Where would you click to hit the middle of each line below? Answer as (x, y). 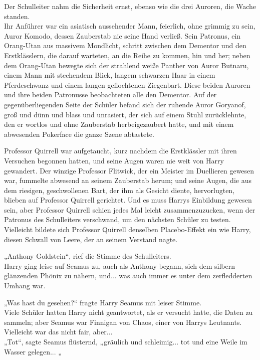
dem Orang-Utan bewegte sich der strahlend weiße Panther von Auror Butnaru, (126, 65)
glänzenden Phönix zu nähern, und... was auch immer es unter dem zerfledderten (128, 276)
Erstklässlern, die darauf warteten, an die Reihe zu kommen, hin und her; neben (127, 55)
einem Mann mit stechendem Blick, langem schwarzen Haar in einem (110, 75)
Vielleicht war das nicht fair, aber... (58, 332)
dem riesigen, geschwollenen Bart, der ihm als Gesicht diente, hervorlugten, (119, 190)
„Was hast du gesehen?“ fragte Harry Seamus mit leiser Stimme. (103, 302)
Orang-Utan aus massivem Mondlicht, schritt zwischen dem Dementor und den (125, 45)
